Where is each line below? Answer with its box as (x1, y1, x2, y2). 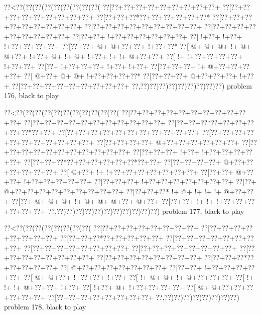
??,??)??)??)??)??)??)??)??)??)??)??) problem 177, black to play (48, 205, 244, 216)
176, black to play (4, 90, 59, 101)
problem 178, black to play (4, 301, 86, 312)
